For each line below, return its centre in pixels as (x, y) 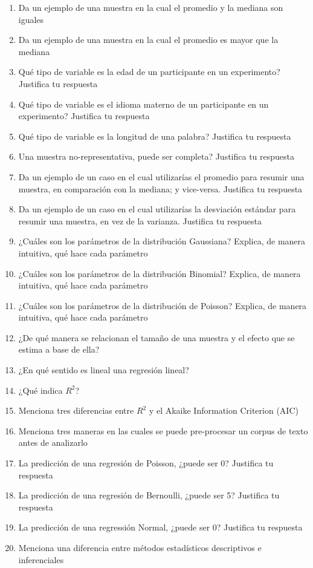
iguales (31, 19)
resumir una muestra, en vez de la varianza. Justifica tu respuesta (140, 220)
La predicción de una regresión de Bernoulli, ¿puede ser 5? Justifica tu (149, 495)
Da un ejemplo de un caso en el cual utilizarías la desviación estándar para (157, 209)
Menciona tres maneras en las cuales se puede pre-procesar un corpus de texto (163, 430)
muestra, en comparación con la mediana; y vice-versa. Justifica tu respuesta (160, 188)
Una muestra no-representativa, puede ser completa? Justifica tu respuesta (156, 156)
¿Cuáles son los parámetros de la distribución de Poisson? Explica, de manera (163, 305)
